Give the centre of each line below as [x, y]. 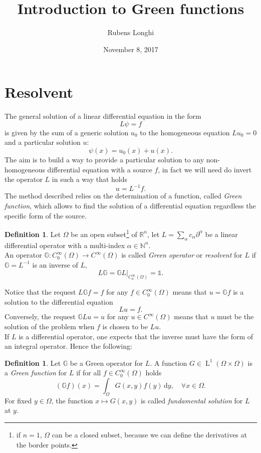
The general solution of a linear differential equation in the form [103, 116]
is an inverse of [55, 264]
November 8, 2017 [131, 49]
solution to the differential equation [59, 301]
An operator [23, 255]
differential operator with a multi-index [65, 245]
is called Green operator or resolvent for [182, 255]
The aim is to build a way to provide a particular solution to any [104, 160]
